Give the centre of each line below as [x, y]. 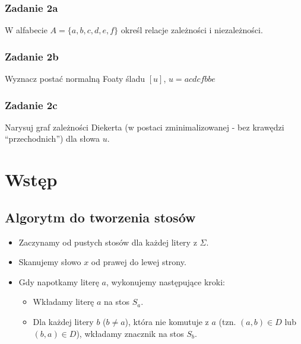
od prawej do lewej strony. [139, 262]
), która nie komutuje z [167, 321]
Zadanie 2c [31, 105]
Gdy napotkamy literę [59, 281]
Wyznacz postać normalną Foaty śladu [75, 79]
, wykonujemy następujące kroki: [165, 281]
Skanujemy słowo [50, 262]
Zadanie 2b [32, 56]
